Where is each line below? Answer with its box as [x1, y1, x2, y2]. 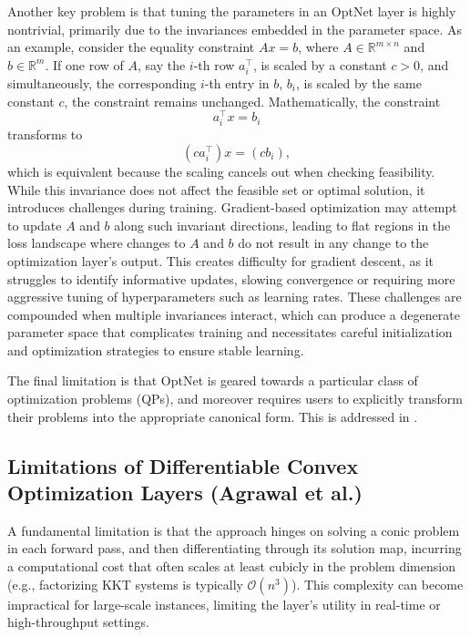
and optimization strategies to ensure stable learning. [7, 340, 304, 359]
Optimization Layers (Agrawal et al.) [7, 478, 363, 507]
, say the [137, 55, 186, 74]
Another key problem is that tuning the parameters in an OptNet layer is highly [7, 2, 456, 20]
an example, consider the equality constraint [7, 37, 255, 57]
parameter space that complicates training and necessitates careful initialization [7, 323, 453, 342]
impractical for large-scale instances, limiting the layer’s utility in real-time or [7, 594, 441, 613]
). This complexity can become [291, 574, 464, 593]
